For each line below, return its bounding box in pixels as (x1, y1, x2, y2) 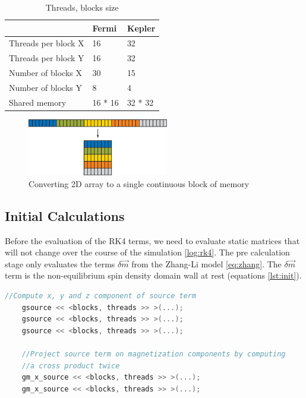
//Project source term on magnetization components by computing (21, 349, 286, 358)
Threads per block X (9, 37, 84, 49)
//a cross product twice (21, 361, 120, 370)
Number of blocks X (9, 67, 83, 79)
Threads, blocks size (45, 1, 119, 13)
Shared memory (9, 96, 67, 108)
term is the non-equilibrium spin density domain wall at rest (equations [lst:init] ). (5, 269, 302, 282)
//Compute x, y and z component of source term (5, 291, 197, 300)
